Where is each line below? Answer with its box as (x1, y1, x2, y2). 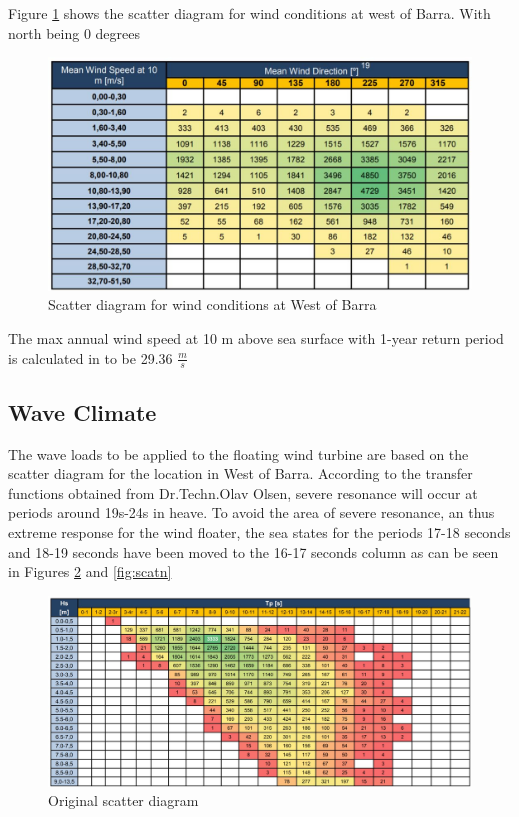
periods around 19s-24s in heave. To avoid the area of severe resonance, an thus (8, 502, 495, 523)
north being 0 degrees (8, 22, 140, 43)
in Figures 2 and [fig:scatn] (8, 561, 172, 582)
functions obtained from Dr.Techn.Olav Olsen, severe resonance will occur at (8, 482, 478, 503)
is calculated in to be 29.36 (8, 347, 173, 368)
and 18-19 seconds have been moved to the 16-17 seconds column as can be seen (8, 541, 499, 562)
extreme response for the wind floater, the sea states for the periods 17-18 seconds (8, 521, 511, 542)
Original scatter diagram (48, 790, 199, 811)
